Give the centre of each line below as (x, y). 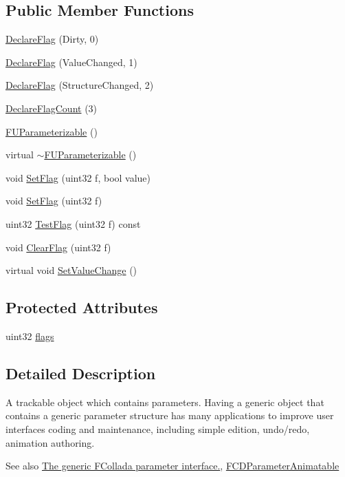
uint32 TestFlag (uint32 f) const (73, 223)
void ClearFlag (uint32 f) (58, 247)
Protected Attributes (82, 307)
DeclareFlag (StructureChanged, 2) (80, 85)
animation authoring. (50, 442)
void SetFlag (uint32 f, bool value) (78, 177)
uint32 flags (30, 336)
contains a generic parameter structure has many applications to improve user (170, 415)
